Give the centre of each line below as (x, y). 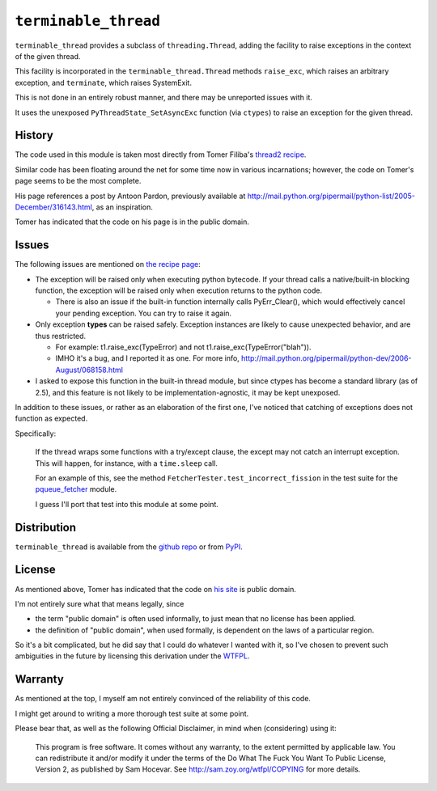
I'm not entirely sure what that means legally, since (100, 603)
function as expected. (51, 419)
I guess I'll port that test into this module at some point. (127, 504)
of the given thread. (48, 56)
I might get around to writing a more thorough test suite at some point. (132, 713)
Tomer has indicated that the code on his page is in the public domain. (132, 222)
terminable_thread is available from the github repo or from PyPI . (129, 547)
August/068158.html (89, 370)
